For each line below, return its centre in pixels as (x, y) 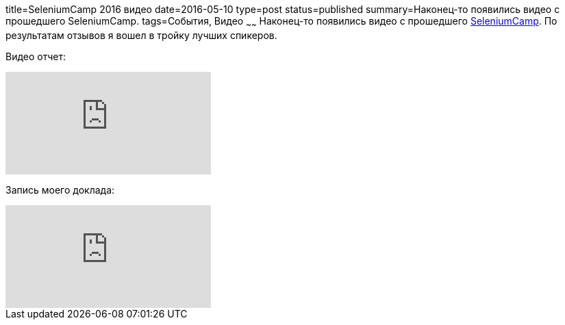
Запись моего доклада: (60, 190)
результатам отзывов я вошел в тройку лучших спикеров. (141, 35)
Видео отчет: (36, 56)
